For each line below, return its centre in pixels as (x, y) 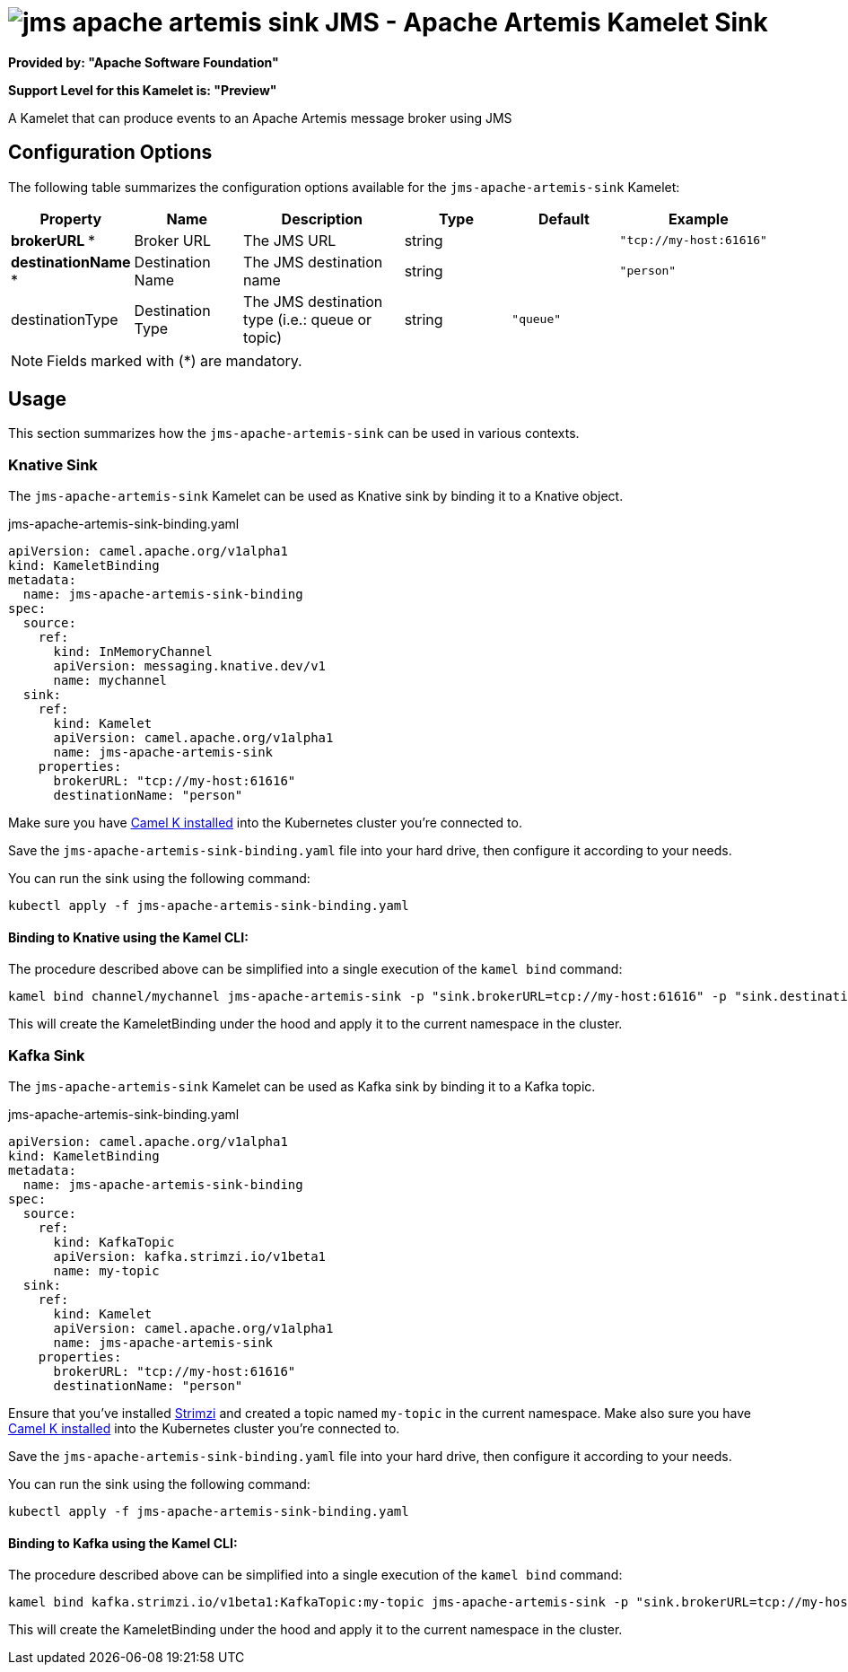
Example (698, 219)
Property (71, 219)
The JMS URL (290, 240)
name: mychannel (110, 681)
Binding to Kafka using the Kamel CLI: (123, 1543)
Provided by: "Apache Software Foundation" (144, 62)
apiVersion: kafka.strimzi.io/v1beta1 (190, 1257)
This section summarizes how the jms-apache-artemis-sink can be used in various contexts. (294, 433)
